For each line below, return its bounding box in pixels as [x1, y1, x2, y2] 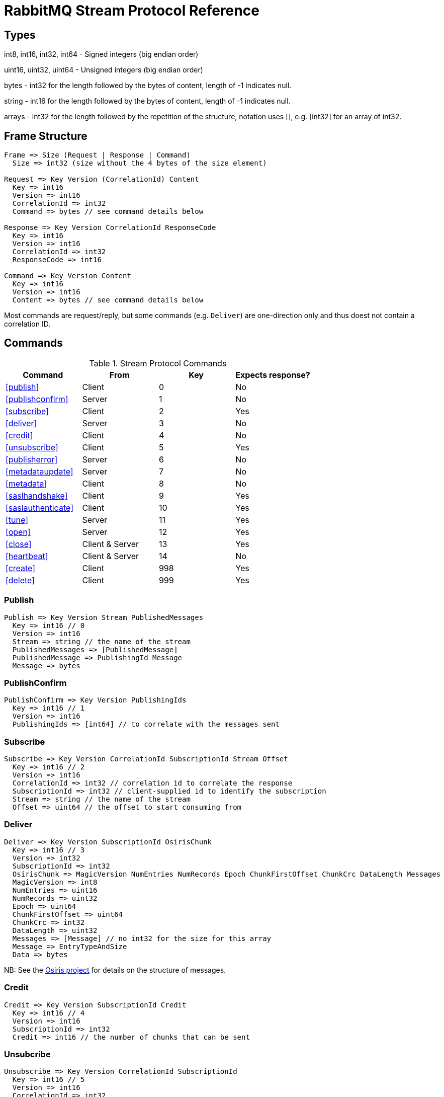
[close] [6, 538, 32, 549]
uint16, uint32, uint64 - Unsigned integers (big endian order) [4, 65, 203, 74]
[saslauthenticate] [6, 502, 73, 513]
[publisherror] [6, 454, 58, 464]
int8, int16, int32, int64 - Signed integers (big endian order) [4, 50, 199, 59]
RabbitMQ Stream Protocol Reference [4, 2, 259, 19]
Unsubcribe [4, 1049, 51, 1059]
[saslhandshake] [6, 490, 68, 501]
